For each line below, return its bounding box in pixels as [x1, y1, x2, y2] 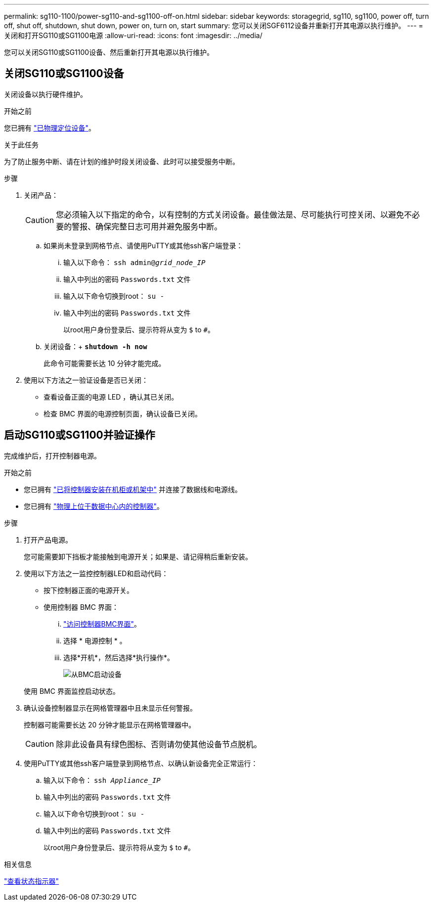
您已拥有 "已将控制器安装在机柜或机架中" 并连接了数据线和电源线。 [24, 485, 242, 494]
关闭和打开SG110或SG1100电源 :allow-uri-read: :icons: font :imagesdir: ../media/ [4, 31, 262, 40]
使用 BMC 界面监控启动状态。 [24, 686, 120, 695]
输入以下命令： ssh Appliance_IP [43, 775, 161, 784]
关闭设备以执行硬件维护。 [4, 90, 87, 98]
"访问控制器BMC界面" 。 [63, 619, 141, 628]
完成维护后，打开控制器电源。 [4, 451, 101, 460]
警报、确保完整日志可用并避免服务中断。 [72, 221, 222, 231]
